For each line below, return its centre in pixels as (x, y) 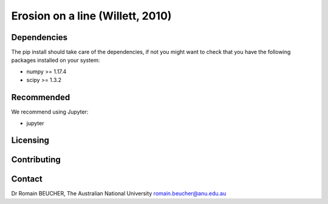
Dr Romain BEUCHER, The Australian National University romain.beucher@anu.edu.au (119, 194)
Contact (27, 179)
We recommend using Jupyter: (50, 112)
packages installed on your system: (56, 60)
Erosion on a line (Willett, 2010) (91, 16)
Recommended (41, 97)
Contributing (36, 160)
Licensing (30, 141)
